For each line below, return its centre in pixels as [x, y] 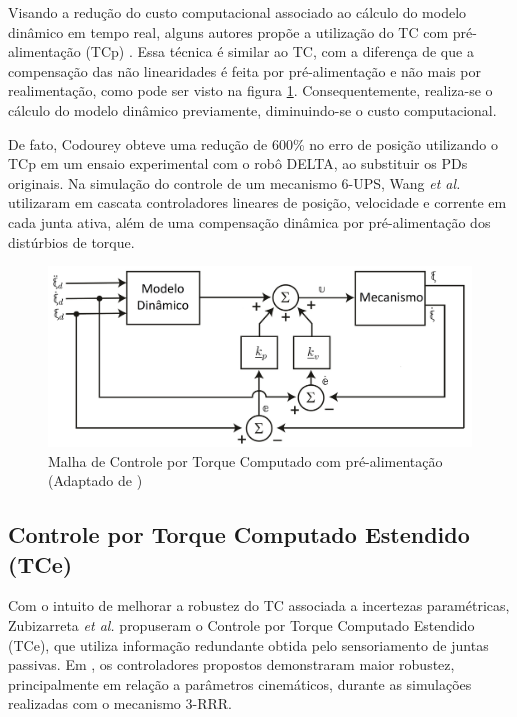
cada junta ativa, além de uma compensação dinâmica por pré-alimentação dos [249, 221]
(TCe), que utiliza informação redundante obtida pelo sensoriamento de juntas [248, 644]
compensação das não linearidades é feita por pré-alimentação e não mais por [244, 70]
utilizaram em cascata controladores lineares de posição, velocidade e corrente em [257, 202]
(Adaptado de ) [95, 480]
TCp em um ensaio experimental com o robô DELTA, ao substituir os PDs [238, 163]
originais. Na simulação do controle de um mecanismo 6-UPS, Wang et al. [234, 182]
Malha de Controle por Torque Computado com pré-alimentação [245, 460]
